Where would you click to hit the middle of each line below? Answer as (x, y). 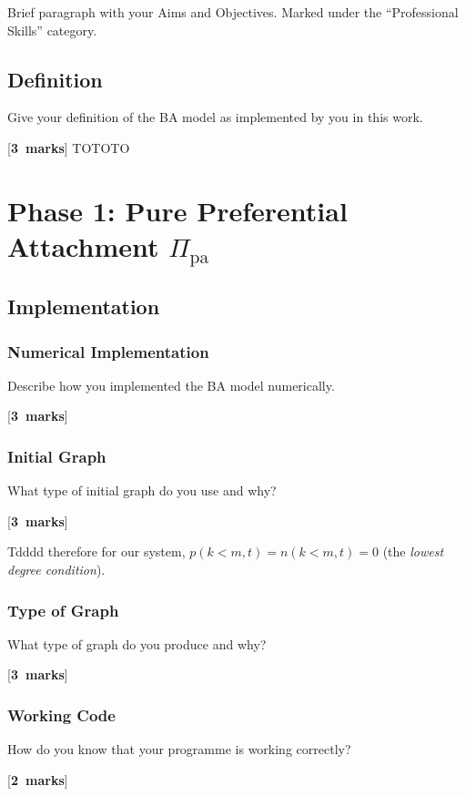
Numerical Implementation (108, 351)
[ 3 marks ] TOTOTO (69, 147)
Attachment (83, 245)
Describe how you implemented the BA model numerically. (171, 385)
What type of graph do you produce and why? (137, 643)
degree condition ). (56, 570)
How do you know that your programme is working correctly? (179, 749)
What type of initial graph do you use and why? (142, 490)
